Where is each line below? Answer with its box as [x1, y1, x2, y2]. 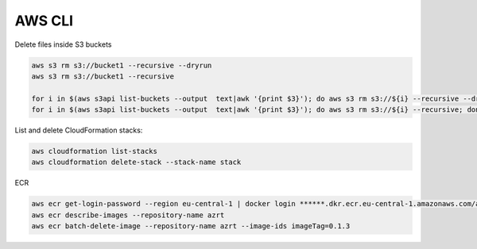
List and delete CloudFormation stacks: [14, 125, 143, 135]
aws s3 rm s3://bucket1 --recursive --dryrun [31, 60, 212, 70]
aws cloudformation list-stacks [31, 147, 158, 156]
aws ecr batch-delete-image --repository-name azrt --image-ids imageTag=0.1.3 [31, 222, 351, 231]
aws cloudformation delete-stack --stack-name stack [31, 158, 242, 167]
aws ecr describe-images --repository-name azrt [31, 210, 225, 220]
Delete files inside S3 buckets [14, 40, 112, 49]
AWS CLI [14, 12, 74, 29]
